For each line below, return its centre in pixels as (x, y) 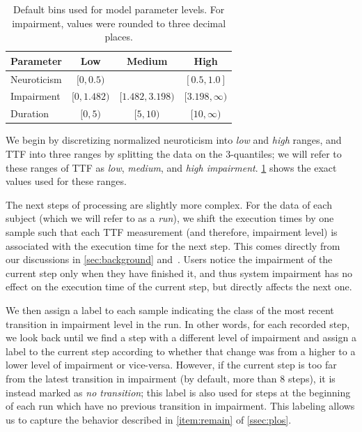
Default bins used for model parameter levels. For (119, 9)
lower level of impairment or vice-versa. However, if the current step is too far (171, 365)
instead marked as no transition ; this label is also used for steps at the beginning (178, 392)
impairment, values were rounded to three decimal (119, 23)
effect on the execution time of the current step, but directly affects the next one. (179, 286)
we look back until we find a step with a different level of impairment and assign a (181, 337)
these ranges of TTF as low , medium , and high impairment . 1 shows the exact (171, 167)
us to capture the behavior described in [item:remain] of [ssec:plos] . (149, 419)
